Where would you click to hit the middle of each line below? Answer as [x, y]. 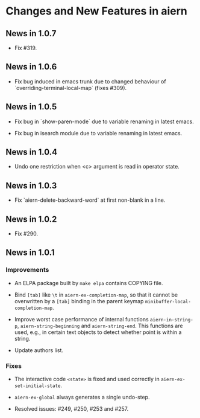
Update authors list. [39, 350]
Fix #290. [26, 234]
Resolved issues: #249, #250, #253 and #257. [71, 409]
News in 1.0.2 [31, 219]
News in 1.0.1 [30, 253]
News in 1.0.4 [32, 152]
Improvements [27, 270]
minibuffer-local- [168, 301]
